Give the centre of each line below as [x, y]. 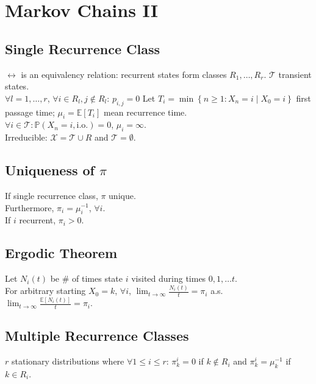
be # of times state [87, 278]
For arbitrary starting [45, 291]
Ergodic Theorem [61, 253]
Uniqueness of [50, 170]
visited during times [169, 278]
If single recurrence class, [52, 195]
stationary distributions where [68, 361]
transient [295, 74]
